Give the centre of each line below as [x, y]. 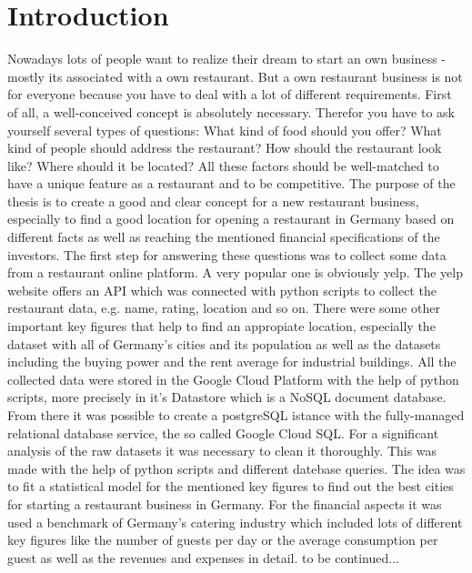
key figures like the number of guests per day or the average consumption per [223, 540]
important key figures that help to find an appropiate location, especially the [221, 326]
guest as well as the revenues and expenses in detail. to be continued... [203, 557]
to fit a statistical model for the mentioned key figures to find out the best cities [231, 486]
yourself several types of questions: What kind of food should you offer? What [225, 130]
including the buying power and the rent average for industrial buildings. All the [232, 362]
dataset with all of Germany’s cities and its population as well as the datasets [224, 343]
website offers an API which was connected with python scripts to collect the [222, 290]
